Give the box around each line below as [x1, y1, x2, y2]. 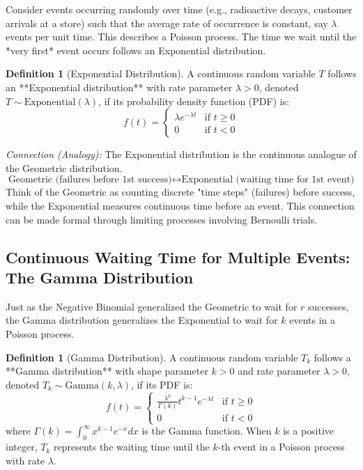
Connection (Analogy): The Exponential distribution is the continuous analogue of [6, 147, 357, 162]
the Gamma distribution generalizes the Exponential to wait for [6, 313, 278, 327]
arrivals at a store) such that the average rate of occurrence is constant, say [6, 15, 328, 30]
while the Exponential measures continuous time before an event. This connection [6, 198, 355, 212]
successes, [308, 299, 349, 313]
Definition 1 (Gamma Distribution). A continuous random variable [6, 350, 298, 364]
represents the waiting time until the [53, 439, 210, 454]
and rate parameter [238, 363, 320, 378]
